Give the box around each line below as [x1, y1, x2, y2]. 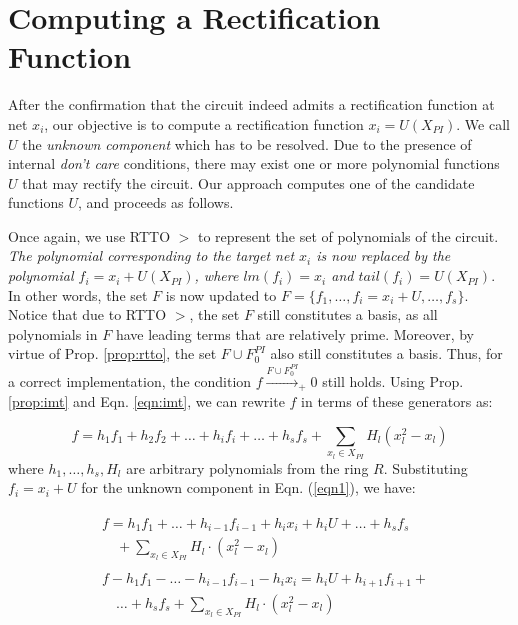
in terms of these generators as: [301, 391, 493, 412]
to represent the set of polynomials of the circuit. [198, 225, 499, 246]
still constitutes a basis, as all [257, 304, 438, 325]
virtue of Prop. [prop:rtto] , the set [8, 343, 217, 364]
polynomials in [8, 323, 98, 344]
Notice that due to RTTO [8, 304, 167, 325]
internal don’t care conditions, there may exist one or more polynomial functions [8, 153, 500, 174]
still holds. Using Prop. [322, 370, 464, 391]
